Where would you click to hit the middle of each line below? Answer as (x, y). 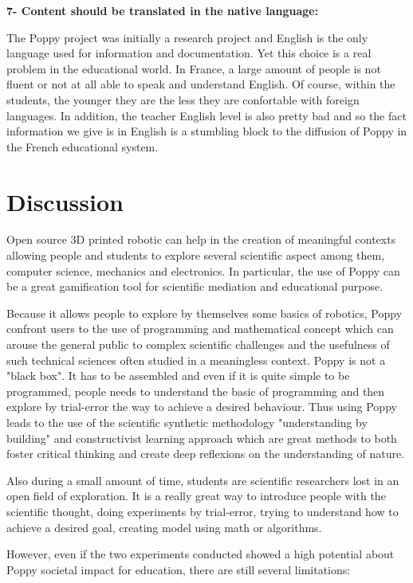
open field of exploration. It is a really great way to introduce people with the (196, 496)
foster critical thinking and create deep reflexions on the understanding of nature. (206, 454)
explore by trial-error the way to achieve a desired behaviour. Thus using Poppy (202, 407)
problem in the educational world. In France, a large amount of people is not (194, 68)
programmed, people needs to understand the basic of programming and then (196, 391)
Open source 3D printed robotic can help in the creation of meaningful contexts (201, 239)
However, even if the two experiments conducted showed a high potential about (201, 554)
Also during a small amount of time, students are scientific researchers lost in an (203, 480)
